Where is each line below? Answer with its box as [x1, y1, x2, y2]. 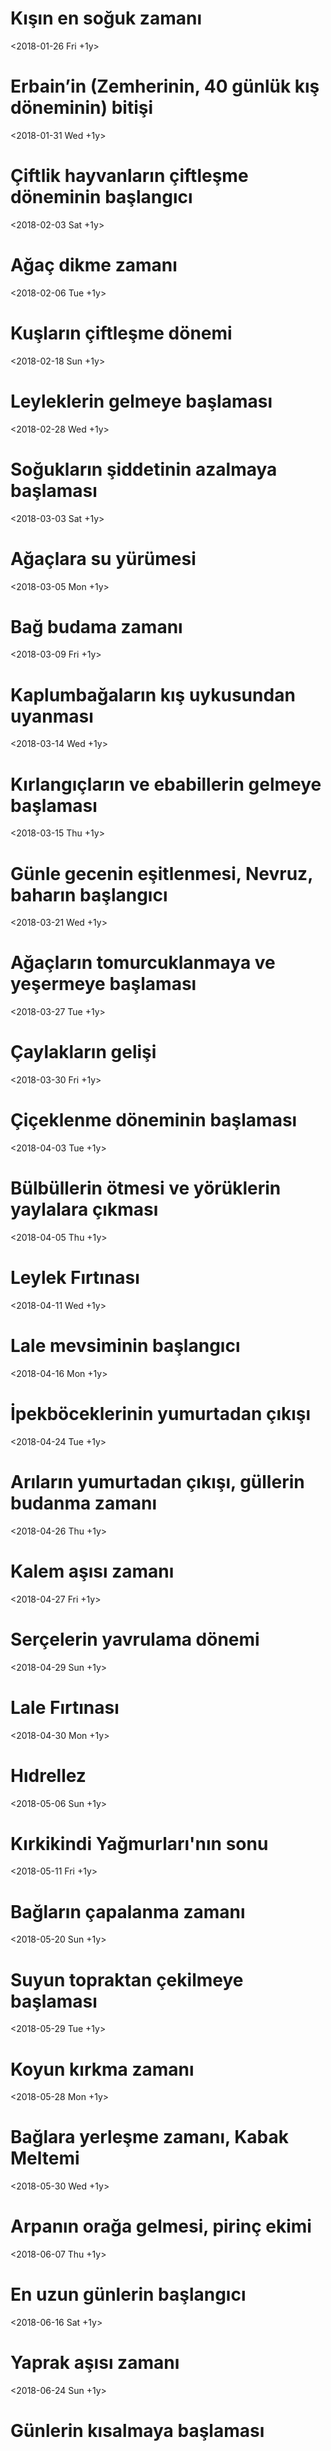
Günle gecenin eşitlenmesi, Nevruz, [10, 862, 313, 885]
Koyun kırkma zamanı [10, 2058, 195, 2081]
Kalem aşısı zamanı [10, 1560, 175, 1582]
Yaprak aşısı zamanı [10, 2352, 180, 2374]
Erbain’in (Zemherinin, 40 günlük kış [10, 75, 320, 98]
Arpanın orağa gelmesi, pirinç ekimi [10, 2215, 312, 2238]
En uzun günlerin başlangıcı [10, 2283, 247, 2306]
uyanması [10, 705, 94, 727]
